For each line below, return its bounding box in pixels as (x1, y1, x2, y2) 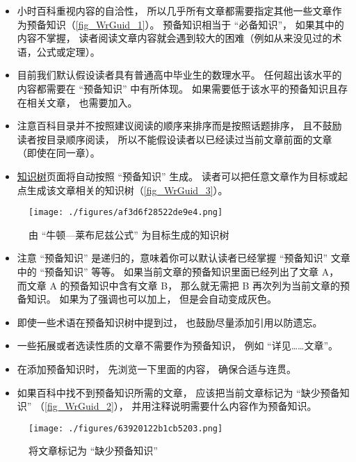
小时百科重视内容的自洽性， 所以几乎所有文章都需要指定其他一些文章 (17, 3, 332, 17)
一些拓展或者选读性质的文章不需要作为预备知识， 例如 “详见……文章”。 (17, 338, 339, 353)
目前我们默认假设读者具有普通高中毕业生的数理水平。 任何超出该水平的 (17, 67, 342, 82)
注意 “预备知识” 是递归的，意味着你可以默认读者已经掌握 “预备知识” (17, 250, 328, 265)
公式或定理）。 (36, 44, 100, 58)
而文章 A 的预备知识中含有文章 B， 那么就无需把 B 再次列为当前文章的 (17, 278, 341, 292)
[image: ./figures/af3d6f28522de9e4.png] (29, 207, 223, 218)
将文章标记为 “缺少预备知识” (29, 443, 158, 458)
